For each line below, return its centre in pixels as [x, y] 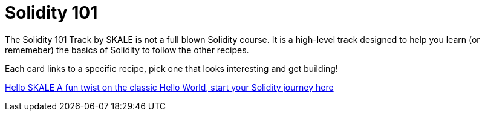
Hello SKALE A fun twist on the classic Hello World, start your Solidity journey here [169, 87]
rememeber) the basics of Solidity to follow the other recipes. [127, 50]
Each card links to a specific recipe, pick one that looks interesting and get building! [171, 68]
